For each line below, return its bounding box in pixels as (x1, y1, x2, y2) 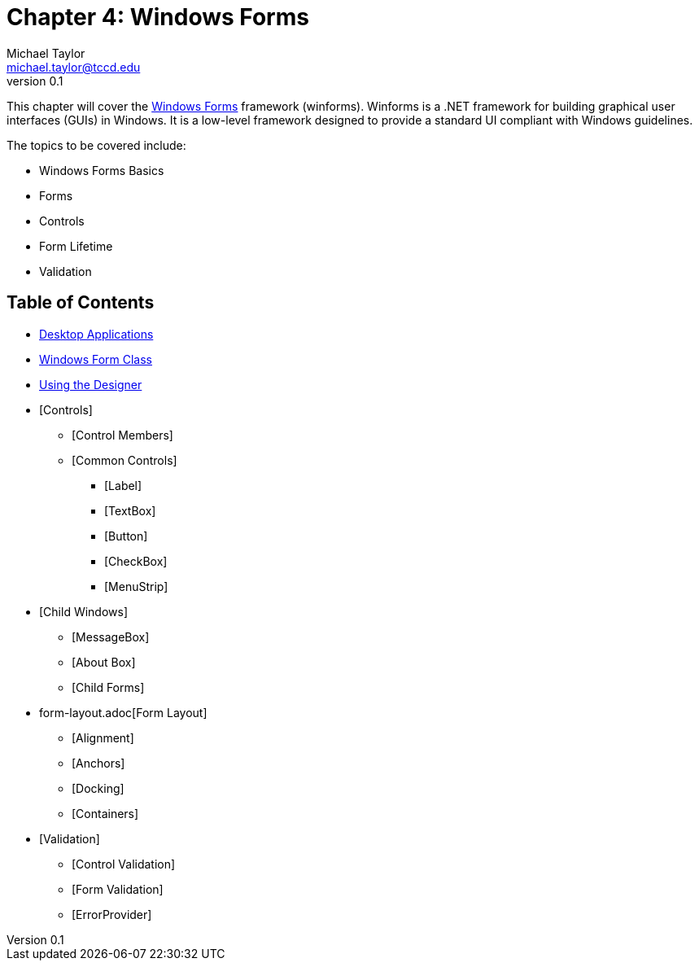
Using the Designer (39, 377, 142, 392)
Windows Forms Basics (39, 163, 164, 177)
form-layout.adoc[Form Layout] (39, 705, 208, 720)
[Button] (104, 528, 148, 543)
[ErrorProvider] (72, 907, 152, 921)
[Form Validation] (72, 882, 164, 896)
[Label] (104, 478, 142, 492)
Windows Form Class (39, 352, 153, 366)
